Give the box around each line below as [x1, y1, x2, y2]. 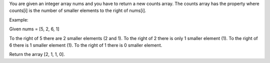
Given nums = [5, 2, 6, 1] [9, 26, 59, 32]
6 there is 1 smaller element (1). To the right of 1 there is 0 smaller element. [9, 42, 162, 48]
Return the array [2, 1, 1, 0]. [9, 51, 65, 57]
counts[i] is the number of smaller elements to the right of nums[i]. [9, 7, 146, 13]
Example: [9, 16, 28, 22]
